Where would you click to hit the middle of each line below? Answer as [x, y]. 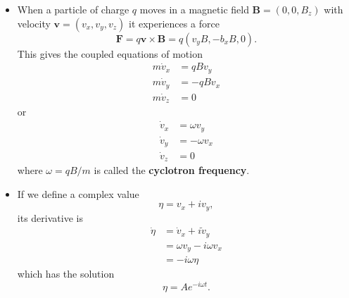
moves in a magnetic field [194, 9]
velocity [34, 23]
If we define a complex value [78, 193]
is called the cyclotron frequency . [172, 170]
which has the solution [66, 274]
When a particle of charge [73, 9]
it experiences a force [174, 23]
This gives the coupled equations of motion [110, 53]
